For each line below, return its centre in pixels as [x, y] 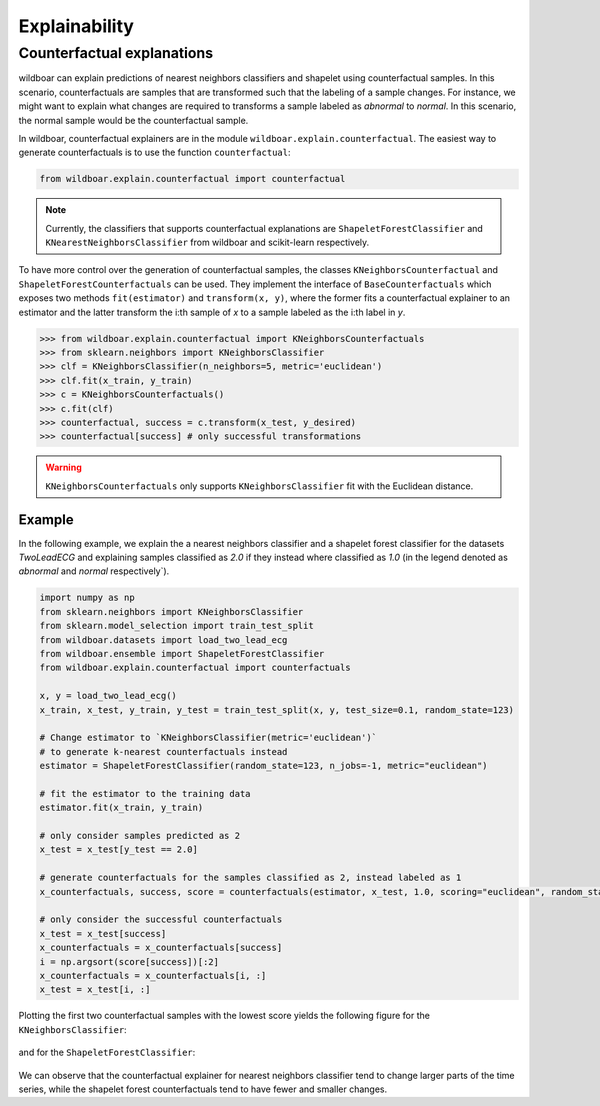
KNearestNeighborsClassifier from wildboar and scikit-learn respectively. [207, 242]
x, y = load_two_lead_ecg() [108, 696]
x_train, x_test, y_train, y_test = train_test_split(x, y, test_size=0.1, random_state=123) [277, 709]
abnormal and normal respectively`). [94, 571]
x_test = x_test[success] [103, 933]
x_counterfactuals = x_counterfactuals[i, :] [153, 975]
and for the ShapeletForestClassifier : [107, 1052]
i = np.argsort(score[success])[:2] [129, 961]
